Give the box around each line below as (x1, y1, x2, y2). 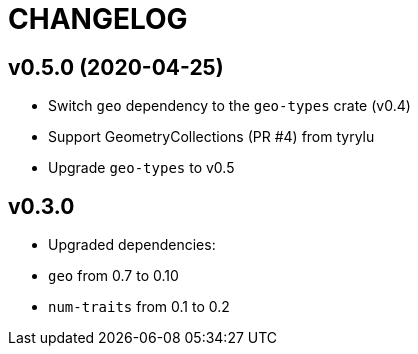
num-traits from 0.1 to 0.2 (48, 298, 230, 316)
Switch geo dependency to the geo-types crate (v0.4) (48, 97, 411, 115)
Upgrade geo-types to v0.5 (48, 159, 235, 177)
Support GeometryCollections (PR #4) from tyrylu (48, 128, 375, 146)
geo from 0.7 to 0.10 (48, 267, 179, 285)
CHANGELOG (8, 2, 188, 36)
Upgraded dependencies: (48, 236, 216, 254)
